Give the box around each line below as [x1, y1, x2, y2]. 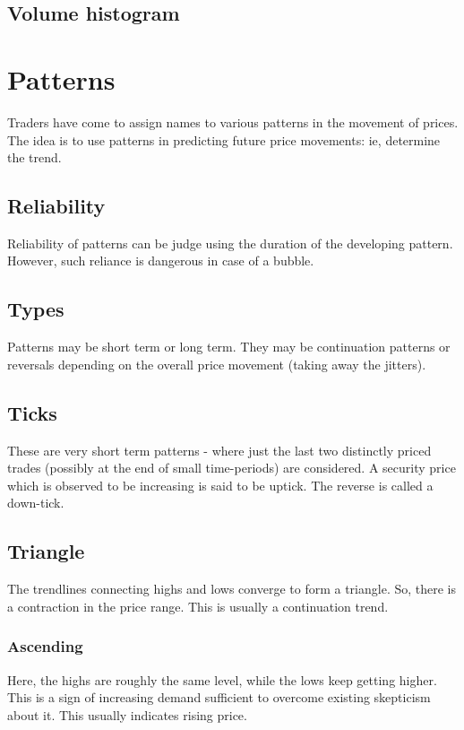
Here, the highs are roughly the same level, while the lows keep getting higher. [7, 670, 437, 689]
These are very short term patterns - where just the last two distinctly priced [7, 440, 432, 459]
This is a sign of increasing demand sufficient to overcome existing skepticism [7, 688, 431, 707]
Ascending [7, 635, 83, 657]
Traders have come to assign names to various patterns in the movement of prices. [7, 112, 459, 131]
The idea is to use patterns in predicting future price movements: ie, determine [7, 130, 441, 149]
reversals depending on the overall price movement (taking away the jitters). [7, 354, 426, 373]
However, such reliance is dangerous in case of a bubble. [7, 251, 314, 270]
